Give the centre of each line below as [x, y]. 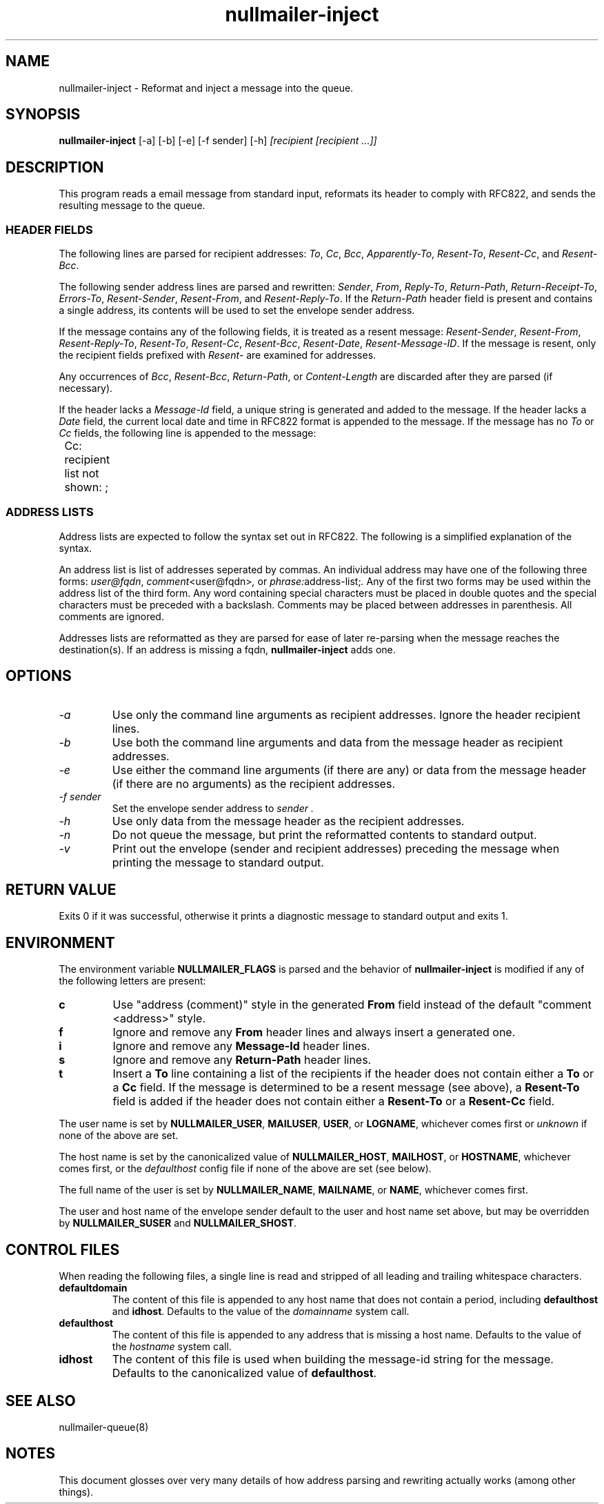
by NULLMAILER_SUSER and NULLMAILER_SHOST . [178, 1223]
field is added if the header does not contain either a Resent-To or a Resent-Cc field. [334, 1101]
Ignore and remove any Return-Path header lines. [242, 1060]
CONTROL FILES [63, 1249]
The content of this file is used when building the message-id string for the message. [333, 1359]
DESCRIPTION [55, 167]
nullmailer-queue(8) [104, 1427]
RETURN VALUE [61, 890]
